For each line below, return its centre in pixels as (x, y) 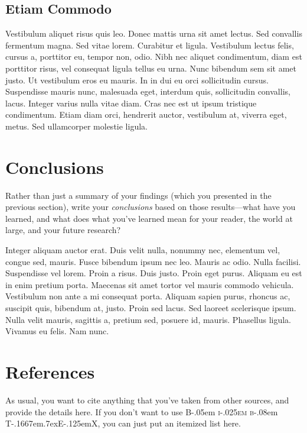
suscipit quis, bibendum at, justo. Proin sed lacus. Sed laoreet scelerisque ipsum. (151, 308)
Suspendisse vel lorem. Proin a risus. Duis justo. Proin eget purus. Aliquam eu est (154, 273)
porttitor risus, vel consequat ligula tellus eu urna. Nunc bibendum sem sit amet (151, 68)
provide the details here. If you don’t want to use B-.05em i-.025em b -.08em (142, 411)
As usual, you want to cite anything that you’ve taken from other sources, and (147, 400)
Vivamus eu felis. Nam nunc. (57, 331)
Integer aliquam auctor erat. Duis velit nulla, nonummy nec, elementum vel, (143, 250)
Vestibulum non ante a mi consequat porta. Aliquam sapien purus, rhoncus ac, (148, 296)
